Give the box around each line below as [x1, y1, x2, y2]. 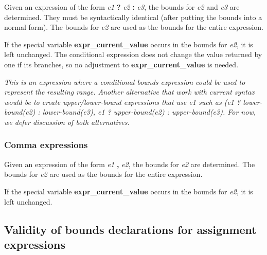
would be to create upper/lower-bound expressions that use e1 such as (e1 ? [4, 96, 241, 107]
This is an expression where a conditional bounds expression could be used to [4, 76, 245, 87]
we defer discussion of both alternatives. [4, 116, 130, 127]
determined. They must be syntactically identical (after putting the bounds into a [4, 11, 262, 22]
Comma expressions [4, 138, 88, 151]
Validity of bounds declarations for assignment [4, 221, 257, 237]
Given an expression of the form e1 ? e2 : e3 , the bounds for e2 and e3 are [4, 2, 240, 12]
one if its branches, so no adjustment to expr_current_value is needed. [4, 59, 239, 69]
